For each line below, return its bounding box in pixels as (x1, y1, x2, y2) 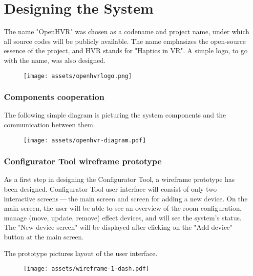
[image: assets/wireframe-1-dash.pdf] (23, 265, 149, 273)
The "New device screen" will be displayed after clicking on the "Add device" (4, 222, 232, 232)
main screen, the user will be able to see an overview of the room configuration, (4, 203, 242, 213)
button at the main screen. (4, 232, 84, 241)
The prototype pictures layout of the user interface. (4, 248, 158, 258)
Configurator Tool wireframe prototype (4, 155, 162, 167)
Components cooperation (4, 91, 105, 103)
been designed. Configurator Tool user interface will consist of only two (4, 184, 217, 194)
